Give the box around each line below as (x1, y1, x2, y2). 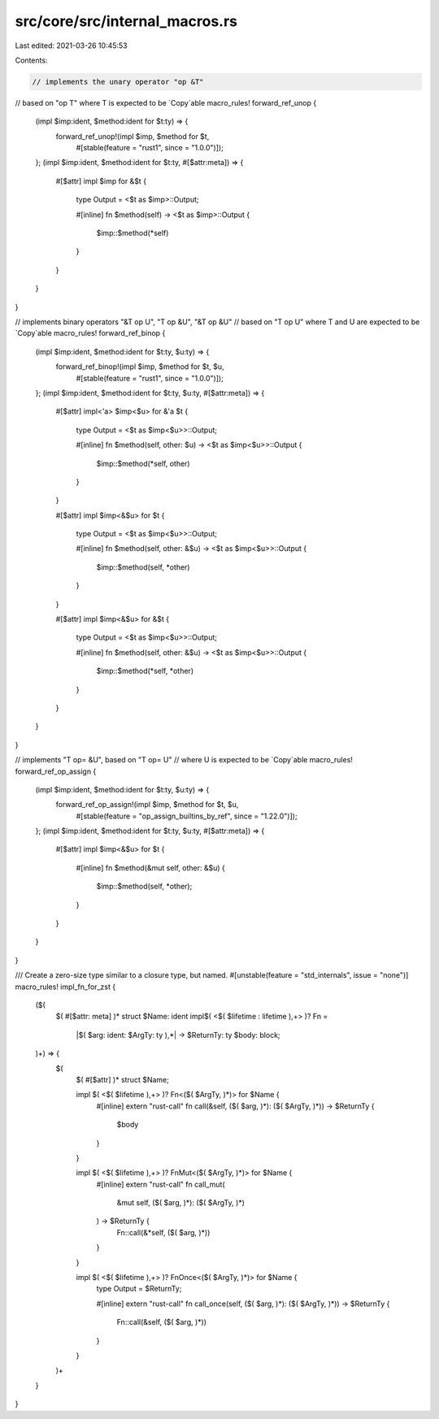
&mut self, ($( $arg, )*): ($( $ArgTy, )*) (116, 1198, 246, 1208)
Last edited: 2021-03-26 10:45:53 (15, 41, 128, 50)
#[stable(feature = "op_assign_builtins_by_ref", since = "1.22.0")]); (76, 811, 298, 821)
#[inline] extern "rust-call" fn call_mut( (96, 1179, 225, 1189)
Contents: (15, 55, 48, 65)
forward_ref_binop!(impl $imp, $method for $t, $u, (55, 362, 224, 371)
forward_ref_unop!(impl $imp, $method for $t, (55, 131, 210, 141)
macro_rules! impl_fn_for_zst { (15, 982, 116, 992)
